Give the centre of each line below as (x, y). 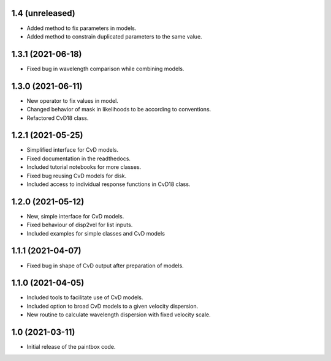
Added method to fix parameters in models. (82, 28)
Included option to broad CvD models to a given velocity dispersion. (112, 306)
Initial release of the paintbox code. (71, 347)
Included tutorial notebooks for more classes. (84, 167)
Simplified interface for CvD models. (73, 150)
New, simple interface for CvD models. (75, 216)
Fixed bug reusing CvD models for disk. (77, 176)
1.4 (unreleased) (44, 13)
